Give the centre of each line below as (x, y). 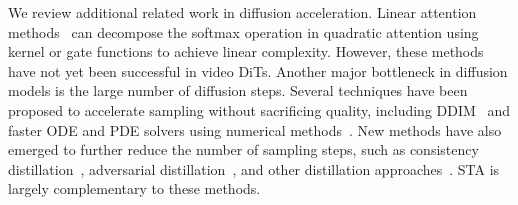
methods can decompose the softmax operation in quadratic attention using (243, 31)
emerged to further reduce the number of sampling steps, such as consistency (243, 149)
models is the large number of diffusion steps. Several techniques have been (238, 90)
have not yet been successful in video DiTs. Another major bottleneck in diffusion (258, 70)
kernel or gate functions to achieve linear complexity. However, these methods (246, 51)
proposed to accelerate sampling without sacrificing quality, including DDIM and (259, 109)
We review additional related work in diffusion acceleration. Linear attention (242, 12)
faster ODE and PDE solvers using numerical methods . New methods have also (255, 129)
